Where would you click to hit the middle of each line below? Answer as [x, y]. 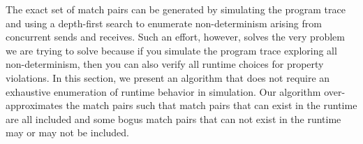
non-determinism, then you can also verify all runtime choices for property [165, 64]
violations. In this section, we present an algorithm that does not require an [168, 77]
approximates [34, 105]
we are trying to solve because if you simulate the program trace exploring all [171, 50]
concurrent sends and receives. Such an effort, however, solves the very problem [175, 37]
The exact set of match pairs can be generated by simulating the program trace [176, 9]
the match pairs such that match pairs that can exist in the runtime [212, 105]
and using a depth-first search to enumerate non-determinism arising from [164, 23]
